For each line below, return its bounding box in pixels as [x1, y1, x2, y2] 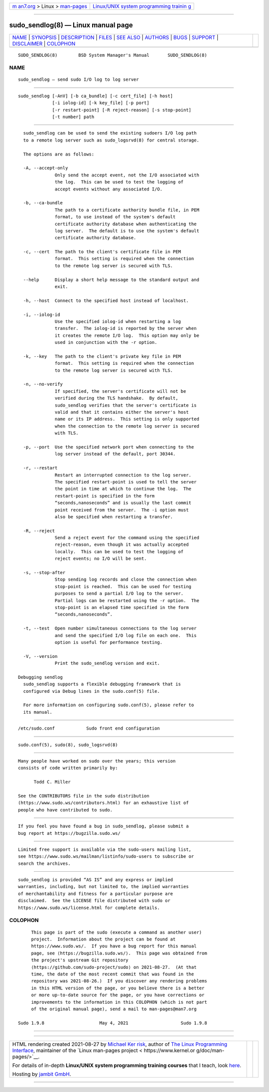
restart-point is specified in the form [55, 493, 155, 498]
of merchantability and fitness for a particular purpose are [18, 891, 173, 897]
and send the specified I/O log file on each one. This [55, 632, 197, 638]
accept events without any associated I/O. [55, 186, 163, 192]
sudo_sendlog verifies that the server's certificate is [55, 402, 197, 408]
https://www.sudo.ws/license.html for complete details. [18, 905, 160, 911]
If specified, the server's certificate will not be [55, 388, 186, 394]
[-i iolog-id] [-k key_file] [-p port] [52, 100, 149, 106]
